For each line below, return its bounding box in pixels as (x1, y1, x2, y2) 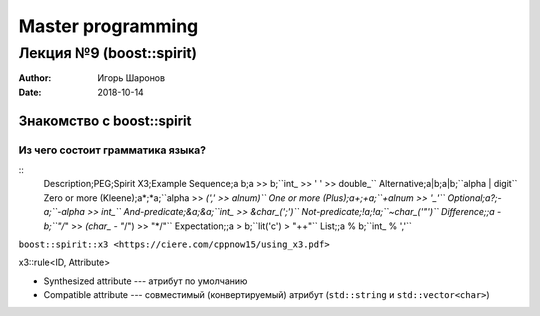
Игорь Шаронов (97, 72, 165, 84)
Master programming (18, 15, 199, 37)
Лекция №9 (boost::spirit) (18, 44, 197, 62)
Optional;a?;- (446, 191, 502, 204)
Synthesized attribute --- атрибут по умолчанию (43, 275, 248, 287)
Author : (18, 72, 52, 84)
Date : (18, 86, 42, 98)
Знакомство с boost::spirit (18, 112, 192, 129)
